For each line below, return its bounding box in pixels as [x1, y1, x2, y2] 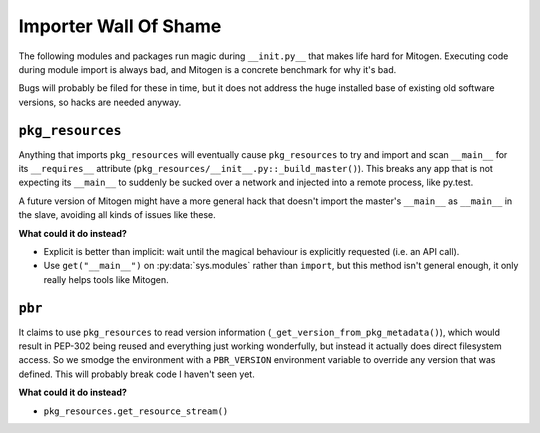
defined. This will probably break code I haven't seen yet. [18, 368, 255, 380]
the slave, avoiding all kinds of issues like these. [18, 209, 217, 221]
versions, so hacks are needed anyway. [18, 96, 182, 108]
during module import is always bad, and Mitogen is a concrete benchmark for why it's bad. [18, 63, 397, 75]
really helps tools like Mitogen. [43, 273, 169, 285]
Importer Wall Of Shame [18, 15, 222, 37]
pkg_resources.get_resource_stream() [43, 405, 229, 417]
